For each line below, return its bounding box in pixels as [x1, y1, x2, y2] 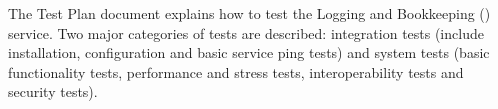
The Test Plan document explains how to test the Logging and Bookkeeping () [8, 3, 491, 23]
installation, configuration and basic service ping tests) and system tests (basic [8, 42, 490, 63]
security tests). [8, 81, 98, 102]
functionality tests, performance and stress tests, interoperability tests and [8, 61, 464, 82]
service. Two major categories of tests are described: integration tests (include [8, 22, 484, 43]
